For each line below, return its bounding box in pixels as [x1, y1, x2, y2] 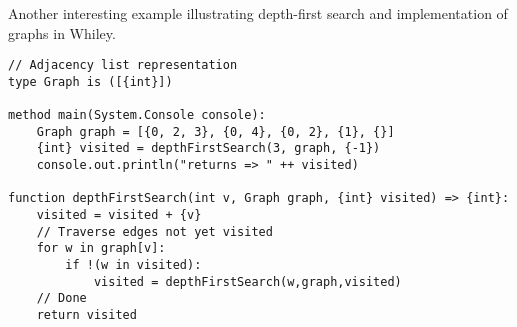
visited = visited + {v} [36, 208, 202, 223]
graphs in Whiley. [8, 22, 116, 43]
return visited [36, 308, 137, 323]
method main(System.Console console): [8, 108, 266, 123]
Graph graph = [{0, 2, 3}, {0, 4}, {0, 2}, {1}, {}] [36, 124, 395, 139]
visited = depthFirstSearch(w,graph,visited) [93, 274, 402, 289]
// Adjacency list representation [8, 58, 238, 73]
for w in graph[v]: [36, 241, 166, 256]
